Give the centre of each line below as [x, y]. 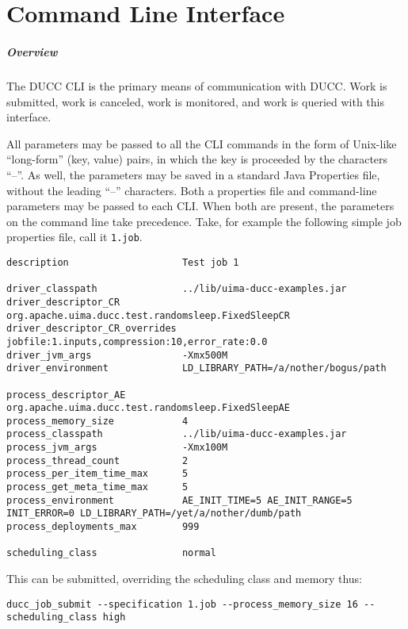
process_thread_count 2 [97, 460]
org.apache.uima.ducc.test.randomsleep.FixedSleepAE [148, 408]
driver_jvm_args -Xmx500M [117, 355]
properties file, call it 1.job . [74, 237]
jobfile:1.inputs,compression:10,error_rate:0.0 [137, 341]
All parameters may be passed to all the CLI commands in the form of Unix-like [202, 143]
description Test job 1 [123, 262]
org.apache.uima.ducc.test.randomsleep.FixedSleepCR [148, 315]
